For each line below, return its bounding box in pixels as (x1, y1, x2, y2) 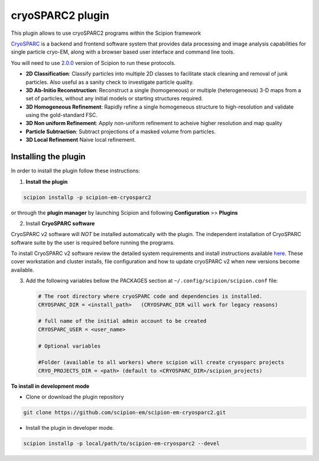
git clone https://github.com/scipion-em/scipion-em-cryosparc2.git (23, 409, 226, 416)
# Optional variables (38, 342, 101, 349)
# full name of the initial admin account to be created (38, 318, 207, 325)
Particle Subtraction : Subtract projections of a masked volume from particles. (25, 127, 216, 135)
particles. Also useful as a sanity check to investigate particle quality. (25, 79, 194, 86)
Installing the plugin (11, 152, 86, 162)
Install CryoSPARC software (25, 220, 95, 227)
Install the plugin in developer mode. (25, 424, 115, 431)
